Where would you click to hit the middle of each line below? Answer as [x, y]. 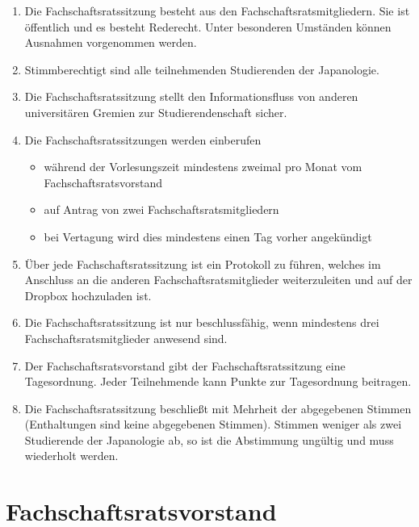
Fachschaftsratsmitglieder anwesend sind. [126, 338]
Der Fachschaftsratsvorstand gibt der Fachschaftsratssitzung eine [185, 365]
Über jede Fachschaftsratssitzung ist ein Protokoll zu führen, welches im [203, 263]
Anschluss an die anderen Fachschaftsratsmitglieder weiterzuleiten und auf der [218, 280]
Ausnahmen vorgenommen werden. [111, 42]
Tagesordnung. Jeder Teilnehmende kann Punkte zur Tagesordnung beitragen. [218, 381]
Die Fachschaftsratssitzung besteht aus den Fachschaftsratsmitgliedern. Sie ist [217, 10]
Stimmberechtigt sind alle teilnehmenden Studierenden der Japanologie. [202, 69]
